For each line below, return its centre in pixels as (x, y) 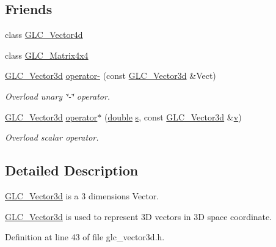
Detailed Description (72, 170)
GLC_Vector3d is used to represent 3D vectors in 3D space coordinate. (139, 216)
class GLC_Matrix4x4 (47, 55)
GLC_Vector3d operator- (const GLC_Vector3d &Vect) (111, 76)
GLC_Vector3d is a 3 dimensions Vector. (82, 195)
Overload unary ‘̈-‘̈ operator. (58, 96)
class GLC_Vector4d (44, 35)
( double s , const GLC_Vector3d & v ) (173, 116)
